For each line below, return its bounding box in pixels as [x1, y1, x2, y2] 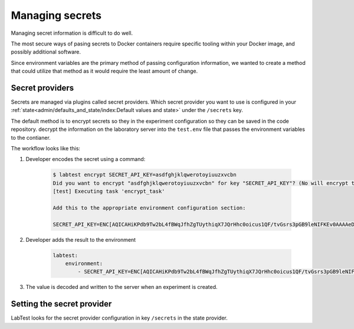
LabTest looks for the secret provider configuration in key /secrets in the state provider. [11, 314, 228, 321]
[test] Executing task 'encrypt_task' [53, 188, 165, 195]
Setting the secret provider [11, 299, 112, 309]
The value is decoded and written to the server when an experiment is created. [25, 284, 218, 291]
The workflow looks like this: [11, 144, 81, 152]
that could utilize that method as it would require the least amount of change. [11, 68, 198, 75]
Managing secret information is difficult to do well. [11, 29, 133, 37]
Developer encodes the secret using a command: [25, 156, 146, 163]
